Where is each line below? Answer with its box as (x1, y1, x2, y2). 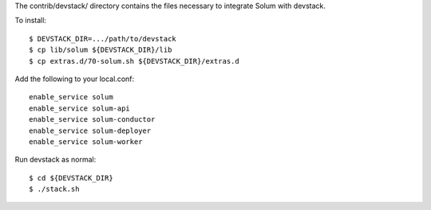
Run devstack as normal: (14, 155, 97, 165)
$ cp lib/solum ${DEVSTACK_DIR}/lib (29, 45, 172, 55)
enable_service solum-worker (29, 137, 143, 146)
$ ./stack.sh (29, 185, 80, 194)
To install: (14, 16, 47, 25)
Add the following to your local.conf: (14, 74, 135, 84)
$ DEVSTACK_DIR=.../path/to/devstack (29, 34, 177, 43)
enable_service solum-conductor (29, 115, 156, 124)
